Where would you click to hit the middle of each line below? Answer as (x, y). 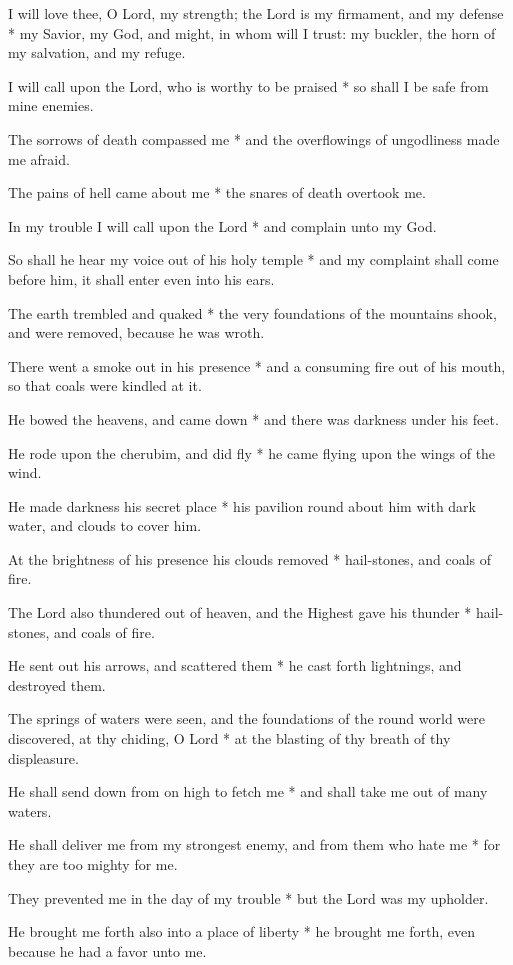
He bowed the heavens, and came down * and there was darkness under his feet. (253, 418)
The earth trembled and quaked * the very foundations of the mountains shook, (252, 312)
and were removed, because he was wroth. (136, 332)
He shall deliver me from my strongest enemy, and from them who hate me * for (254, 844)
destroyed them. (57, 684)
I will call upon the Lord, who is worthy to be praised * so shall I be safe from (248, 85)
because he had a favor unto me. (107, 950)
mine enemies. (51, 105)
